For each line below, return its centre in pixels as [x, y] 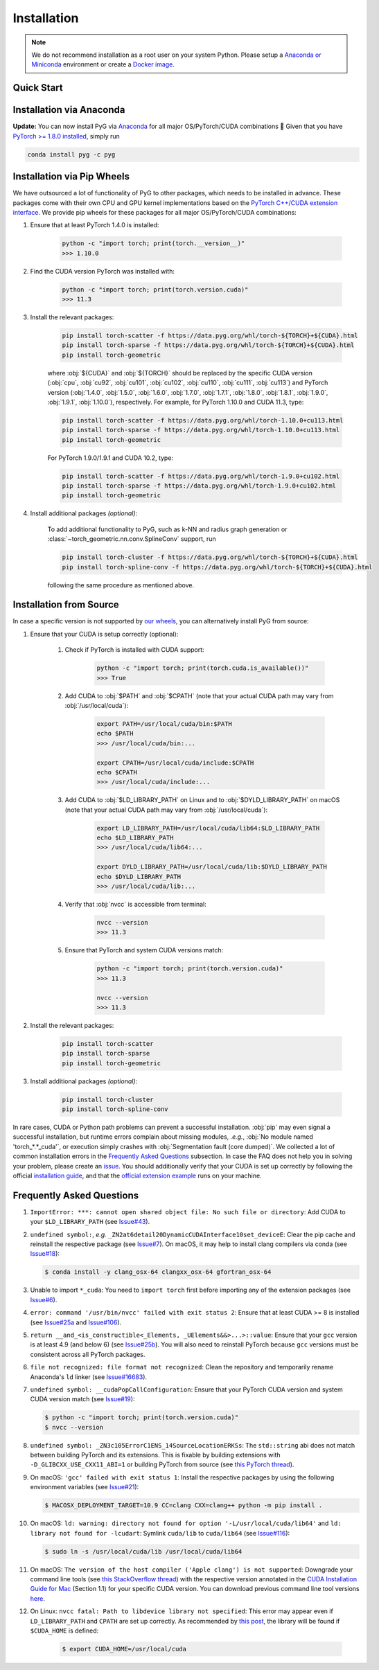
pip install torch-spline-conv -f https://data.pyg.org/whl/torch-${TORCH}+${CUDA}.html [218, 567]
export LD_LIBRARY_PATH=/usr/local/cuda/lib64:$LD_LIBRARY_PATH [208, 828]
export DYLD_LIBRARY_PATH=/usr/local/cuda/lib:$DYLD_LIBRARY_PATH [212, 867]
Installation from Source [66, 605]
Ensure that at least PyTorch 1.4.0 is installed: [95, 225]
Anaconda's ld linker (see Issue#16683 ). [89, 1377]
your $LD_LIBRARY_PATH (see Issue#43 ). [90, 1222]
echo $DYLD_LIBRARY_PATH [139, 877]
